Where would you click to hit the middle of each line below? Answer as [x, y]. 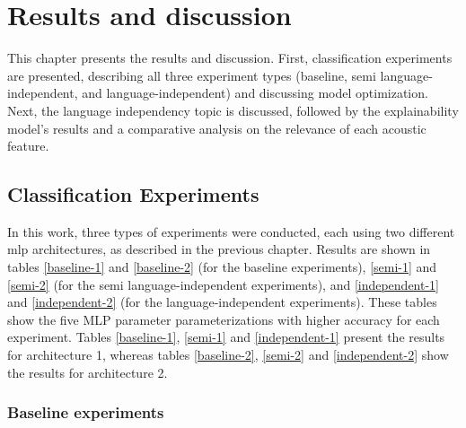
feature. [28, 146]
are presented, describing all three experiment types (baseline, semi [192, 75]
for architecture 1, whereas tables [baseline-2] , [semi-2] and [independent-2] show [228, 355]
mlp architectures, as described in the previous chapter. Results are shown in [219, 249]
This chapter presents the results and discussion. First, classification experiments [230, 58]
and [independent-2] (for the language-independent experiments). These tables [222, 302]
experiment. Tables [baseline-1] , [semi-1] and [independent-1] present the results [226, 337]
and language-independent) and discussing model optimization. [255, 93]
